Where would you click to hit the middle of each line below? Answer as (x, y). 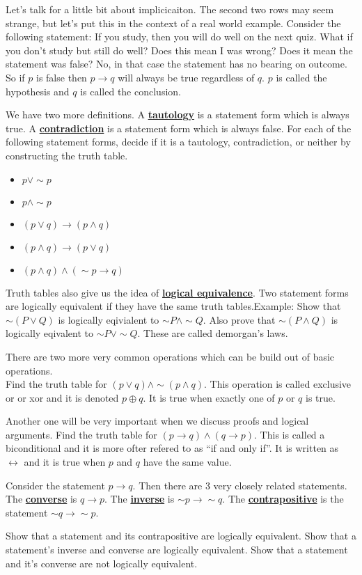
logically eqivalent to (49, 333)
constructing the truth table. (67, 155)
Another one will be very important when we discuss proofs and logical (157, 421)
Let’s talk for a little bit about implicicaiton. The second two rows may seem (170, 9)
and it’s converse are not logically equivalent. (102, 563)
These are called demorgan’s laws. (216, 333)
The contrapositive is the (286, 499)
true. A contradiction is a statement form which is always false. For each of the (179, 128)
